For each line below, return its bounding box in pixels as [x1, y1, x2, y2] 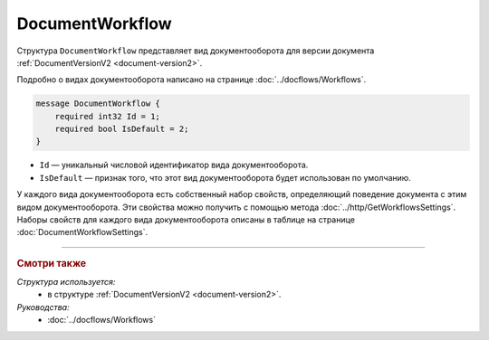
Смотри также [16, 257, 87, 269]
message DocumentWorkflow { [35, 99, 160, 109]
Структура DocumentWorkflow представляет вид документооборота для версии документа [16, 45, 375, 56]
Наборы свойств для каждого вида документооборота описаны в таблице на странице [16, 214, 355, 225]
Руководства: [16, 301, 70, 312]
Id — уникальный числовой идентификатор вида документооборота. [39, 159, 309, 171]
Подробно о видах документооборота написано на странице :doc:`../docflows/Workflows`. [16, 74, 367, 85]
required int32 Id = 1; [54, 111, 160, 121]
